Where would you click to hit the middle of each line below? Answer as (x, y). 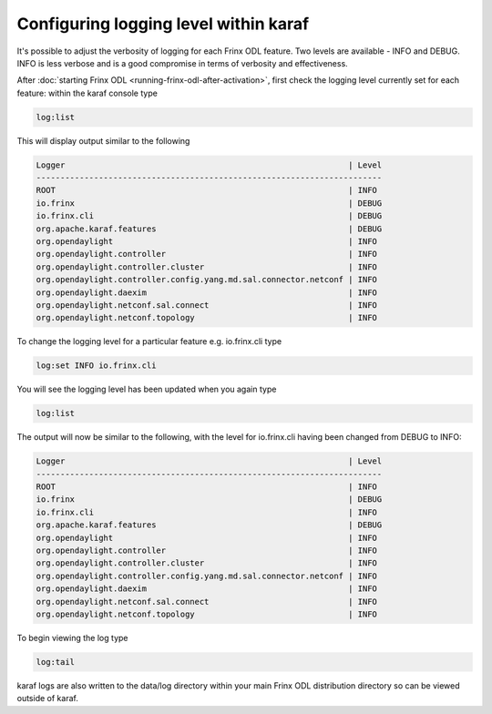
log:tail (56, 662)
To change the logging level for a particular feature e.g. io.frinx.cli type (149, 342)
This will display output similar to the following (103, 140)
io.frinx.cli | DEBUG (209, 216)
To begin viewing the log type (72, 637)
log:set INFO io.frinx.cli (96, 366)
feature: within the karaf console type (87, 93)
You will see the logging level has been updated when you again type (147, 389)
